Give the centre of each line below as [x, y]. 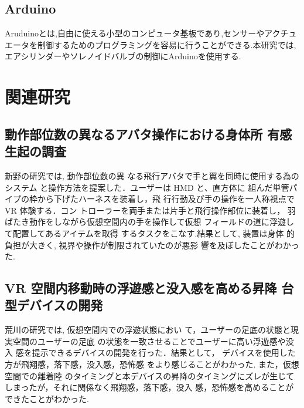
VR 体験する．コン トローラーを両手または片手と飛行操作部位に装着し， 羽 [150, 210]
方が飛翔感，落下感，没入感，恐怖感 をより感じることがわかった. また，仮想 [152, 364]
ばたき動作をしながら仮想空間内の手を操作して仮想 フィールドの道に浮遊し [149, 222]
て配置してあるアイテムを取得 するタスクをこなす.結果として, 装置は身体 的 [150, 233]
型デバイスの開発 [54, 305]
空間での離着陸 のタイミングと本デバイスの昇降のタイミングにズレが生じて [150, 375]
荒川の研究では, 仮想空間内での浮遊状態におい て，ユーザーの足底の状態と [148, 330]
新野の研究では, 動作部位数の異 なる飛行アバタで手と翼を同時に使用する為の [152, 175]
